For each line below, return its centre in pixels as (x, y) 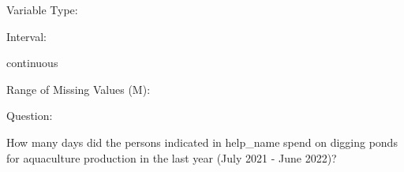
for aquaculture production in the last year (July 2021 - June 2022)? (172, 157)
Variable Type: (42, 9)
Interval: (26, 36)
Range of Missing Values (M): (79, 89)
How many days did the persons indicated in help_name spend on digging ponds (202, 142)
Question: (30, 116)
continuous (32, 63)
